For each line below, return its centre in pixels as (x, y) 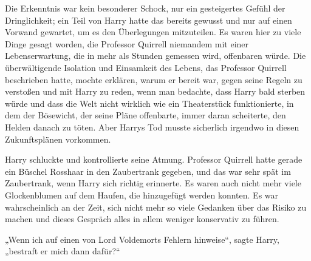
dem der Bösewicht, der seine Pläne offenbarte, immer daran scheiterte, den (145, 115)
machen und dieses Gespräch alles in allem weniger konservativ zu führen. (142, 219)
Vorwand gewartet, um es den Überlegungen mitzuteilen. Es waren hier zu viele (153, 32)
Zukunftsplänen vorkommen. (58, 139)
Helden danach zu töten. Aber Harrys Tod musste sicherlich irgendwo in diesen (152, 127)
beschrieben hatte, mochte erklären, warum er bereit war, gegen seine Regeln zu (154, 79)
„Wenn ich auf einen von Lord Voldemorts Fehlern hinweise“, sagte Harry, (142, 239)
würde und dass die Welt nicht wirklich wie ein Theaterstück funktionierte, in (149, 103)
